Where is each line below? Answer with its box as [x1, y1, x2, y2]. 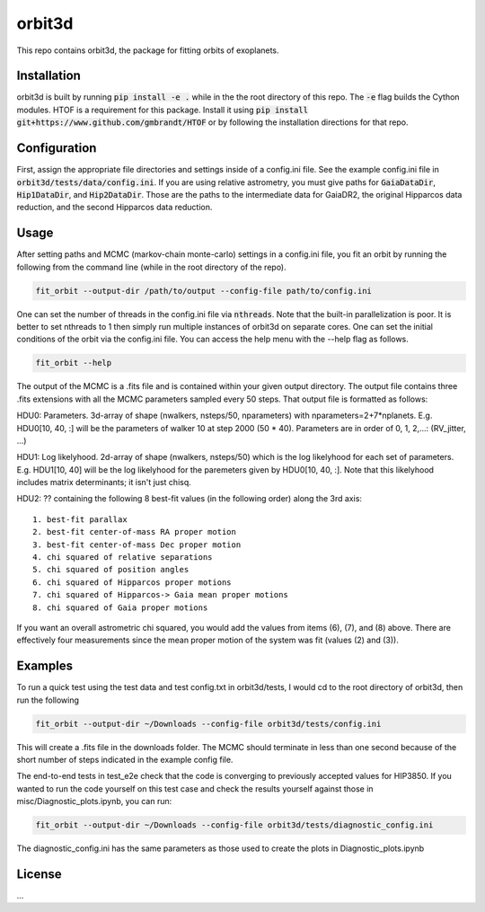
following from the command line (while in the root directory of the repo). [16, 261, 287, 272]
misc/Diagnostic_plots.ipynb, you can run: [16, 796, 172, 807]
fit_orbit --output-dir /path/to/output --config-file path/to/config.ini [35, 286, 373, 296]
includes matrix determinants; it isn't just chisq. [16, 477, 192, 488]
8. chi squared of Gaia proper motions [32, 602, 208, 613]
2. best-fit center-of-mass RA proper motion [32, 527, 237, 537]
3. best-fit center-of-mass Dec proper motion [32, 539, 242, 550]
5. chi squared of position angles [32, 564, 190, 575]
